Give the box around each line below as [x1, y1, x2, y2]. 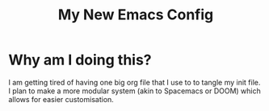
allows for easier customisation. [8, 94, 115, 104]
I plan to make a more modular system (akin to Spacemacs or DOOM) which [8, 86, 261, 96]
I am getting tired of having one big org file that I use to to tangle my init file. [8, 77, 261, 87]
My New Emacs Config [57, 6, 214, 24]
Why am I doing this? [8, 51, 152, 69]
